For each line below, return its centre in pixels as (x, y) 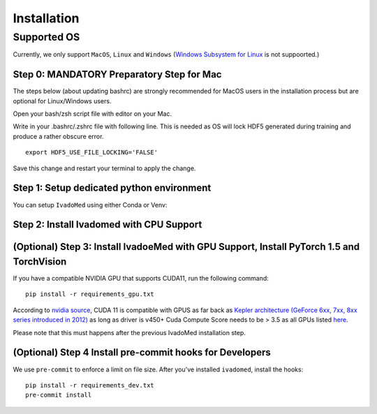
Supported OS (46, 37)
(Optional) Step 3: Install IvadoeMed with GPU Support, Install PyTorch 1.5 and (186, 247)
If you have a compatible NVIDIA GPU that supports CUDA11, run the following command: (141, 279)
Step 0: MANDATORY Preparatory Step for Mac (117, 74)
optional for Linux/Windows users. (62, 101)
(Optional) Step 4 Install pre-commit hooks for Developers (142, 353)
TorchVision (40, 261)
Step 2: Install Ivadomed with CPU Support (108, 224)
